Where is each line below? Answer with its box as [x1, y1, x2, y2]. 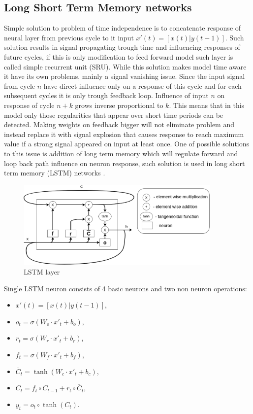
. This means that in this [169, 100, 245, 110]
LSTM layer [24, 267, 60, 277]
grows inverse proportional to [75, 100, 163, 110]
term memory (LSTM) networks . [4, 168, 105, 178]
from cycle [4, 80, 35, 91]
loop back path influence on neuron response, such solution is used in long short [4, 158, 245, 168]
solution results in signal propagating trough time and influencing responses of [4, 42, 240, 52]
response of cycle [4, 100, 55, 110]
